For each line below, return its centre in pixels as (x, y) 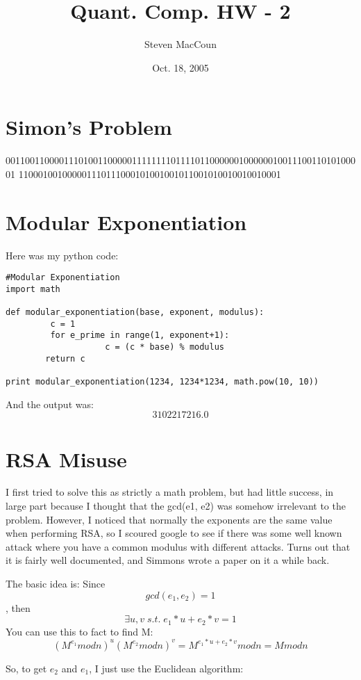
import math (33, 289)
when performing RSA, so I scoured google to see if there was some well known (174, 533)
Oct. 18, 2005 (180, 67)
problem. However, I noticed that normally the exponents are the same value (169, 519)
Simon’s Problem (89, 127)
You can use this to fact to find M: (79, 631)
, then (18, 607)
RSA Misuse (66, 459)
